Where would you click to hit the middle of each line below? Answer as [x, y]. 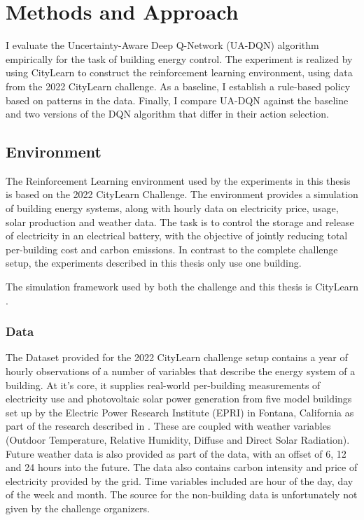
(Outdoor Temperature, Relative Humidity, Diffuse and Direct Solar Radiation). [178, 440]
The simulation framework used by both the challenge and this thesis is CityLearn [182, 287]
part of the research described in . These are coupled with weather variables [168, 426]
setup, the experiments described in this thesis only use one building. [154, 263]
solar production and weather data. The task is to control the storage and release [180, 222]
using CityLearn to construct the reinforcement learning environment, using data [179, 72]
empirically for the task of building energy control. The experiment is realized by [179, 58]
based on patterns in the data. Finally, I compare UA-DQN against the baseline [177, 100]
